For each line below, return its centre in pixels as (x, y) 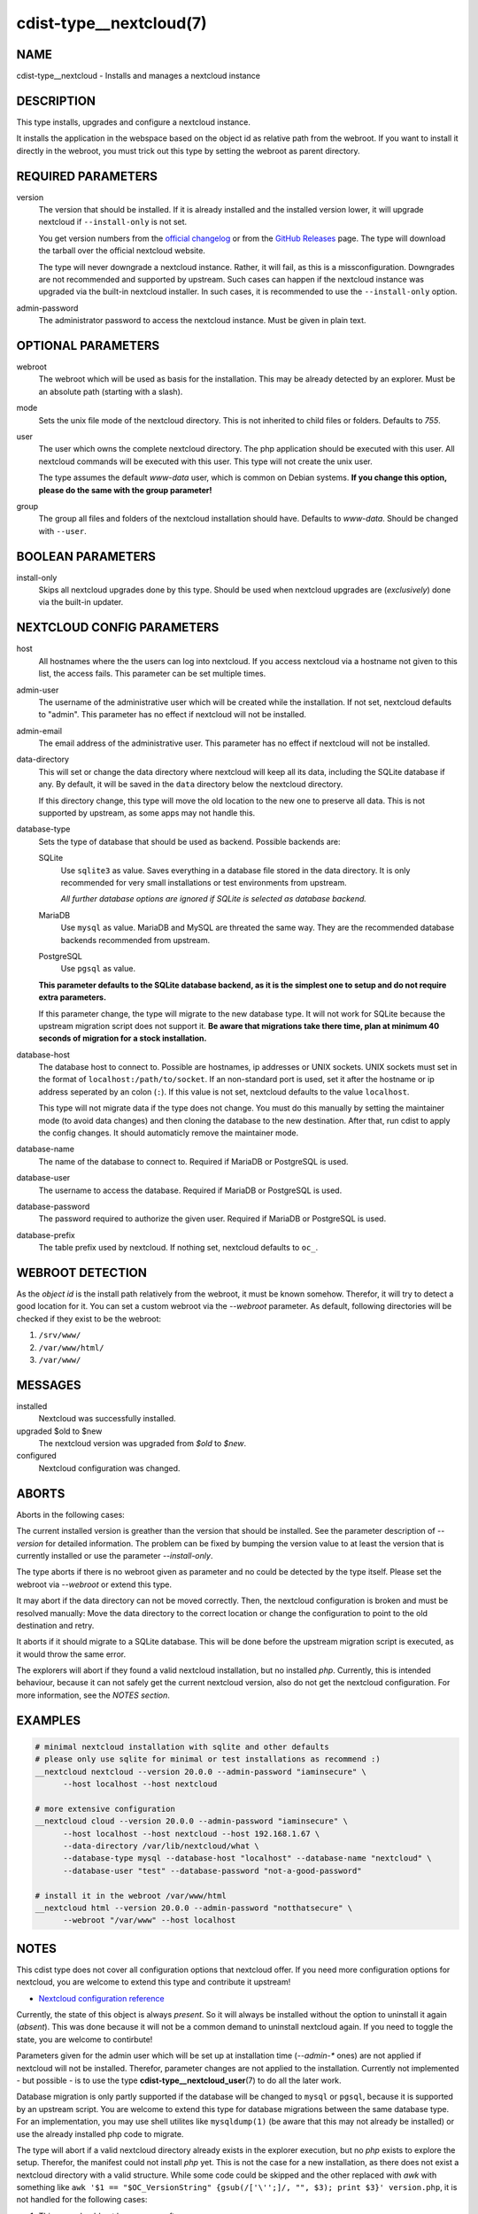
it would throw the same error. (71, 1654)
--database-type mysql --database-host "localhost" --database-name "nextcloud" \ (248, 1858)
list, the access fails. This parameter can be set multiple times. (152, 674)
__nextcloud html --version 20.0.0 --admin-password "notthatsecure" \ (194, 1908)
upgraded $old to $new (59, 1431)
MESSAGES (49, 1385)
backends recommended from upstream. (135, 940)
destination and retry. (55, 1625)
